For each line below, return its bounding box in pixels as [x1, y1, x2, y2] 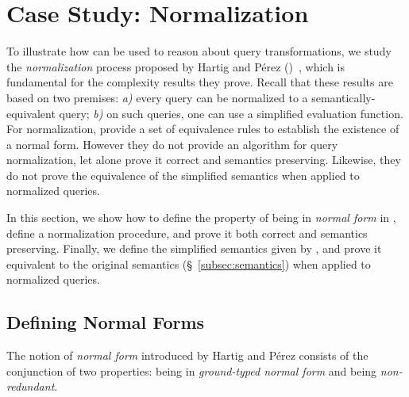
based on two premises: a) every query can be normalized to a [6, 89, 308, 105]
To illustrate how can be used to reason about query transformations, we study [6, 43, 392, 59]
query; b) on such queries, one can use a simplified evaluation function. [59, 105, 403, 121]
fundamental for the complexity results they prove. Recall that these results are [6, 74, 393, 90]
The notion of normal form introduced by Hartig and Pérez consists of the [6, 347, 368, 364]
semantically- [311, 89, 376, 105]
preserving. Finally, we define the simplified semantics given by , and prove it [6, 240, 382, 257]
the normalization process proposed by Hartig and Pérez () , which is [6, 58, 345, 74]
